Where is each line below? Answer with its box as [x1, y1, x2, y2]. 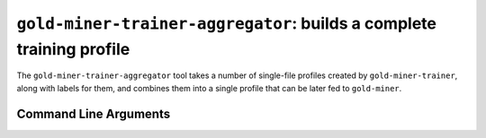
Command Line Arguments [16, 106, 171, 121]
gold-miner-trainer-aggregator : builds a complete [16, 13, 436, 33]
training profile [16, 39, 130, 59]
